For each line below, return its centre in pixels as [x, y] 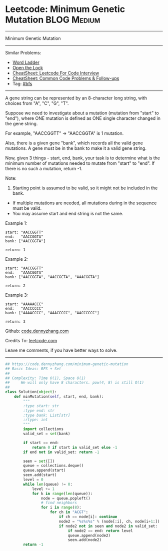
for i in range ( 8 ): [61, 508]
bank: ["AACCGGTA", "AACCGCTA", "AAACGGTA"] [52, 277]
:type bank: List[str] [47, 415]
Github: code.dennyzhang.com [37, 331]
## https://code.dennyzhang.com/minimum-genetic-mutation [67, 364]
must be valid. [27, 208]
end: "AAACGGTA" [24, 273]
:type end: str [39, 411]
